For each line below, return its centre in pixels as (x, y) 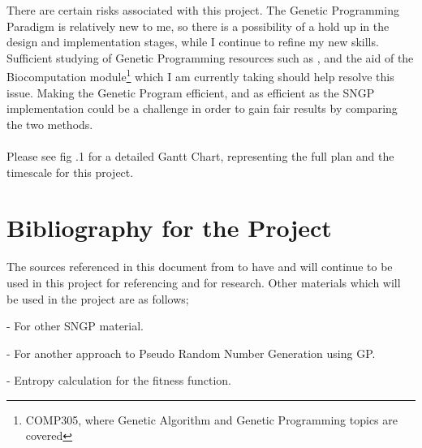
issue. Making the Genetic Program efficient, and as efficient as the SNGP (191, 92)
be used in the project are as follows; (98, 298)
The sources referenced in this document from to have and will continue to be (200, 267)
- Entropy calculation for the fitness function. (119, 380)
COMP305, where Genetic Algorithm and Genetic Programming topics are (211, 419)
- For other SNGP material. (75, 326)
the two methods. (50, 124)
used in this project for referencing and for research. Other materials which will (204, 282)
